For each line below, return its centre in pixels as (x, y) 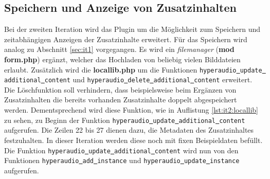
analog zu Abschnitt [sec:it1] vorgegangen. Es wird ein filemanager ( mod (119, 49)
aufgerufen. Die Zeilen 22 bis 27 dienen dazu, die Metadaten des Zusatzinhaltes (129, 130)
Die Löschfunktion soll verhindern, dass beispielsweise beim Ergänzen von (120, 89)
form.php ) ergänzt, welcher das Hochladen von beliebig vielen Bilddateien (122, 59)
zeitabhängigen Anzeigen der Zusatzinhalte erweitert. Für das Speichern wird (126, 39)
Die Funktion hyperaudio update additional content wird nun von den (121, 150)
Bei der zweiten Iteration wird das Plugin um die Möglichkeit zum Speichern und (132, 29)
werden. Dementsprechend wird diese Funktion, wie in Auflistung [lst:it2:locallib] (131, 110)
